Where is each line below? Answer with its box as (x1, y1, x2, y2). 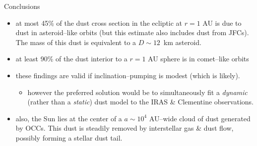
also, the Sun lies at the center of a (15, 113, 122, 123)
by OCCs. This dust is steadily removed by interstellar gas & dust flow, (15, 123, 234, 133)
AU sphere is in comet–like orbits (148, 53, 249, 64)
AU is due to (202, 17, 242, 28)
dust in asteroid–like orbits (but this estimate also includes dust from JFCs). (15, 27, 249, 38)
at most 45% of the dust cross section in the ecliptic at (15, 17, 182, 28)
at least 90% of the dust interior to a (15, 53, 128, 64)
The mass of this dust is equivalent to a (15, 37, 136, 47)
